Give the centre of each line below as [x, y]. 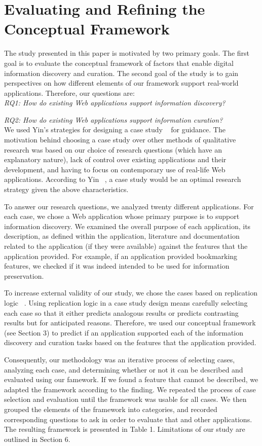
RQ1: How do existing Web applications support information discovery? [115, 103]
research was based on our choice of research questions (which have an [113, 149]
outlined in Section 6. [37, 439]
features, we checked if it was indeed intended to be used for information [117, 266]
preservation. [24, 275]
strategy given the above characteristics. [66, 189]
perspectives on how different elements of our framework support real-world [121, 83]
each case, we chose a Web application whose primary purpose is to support [122, 216]
